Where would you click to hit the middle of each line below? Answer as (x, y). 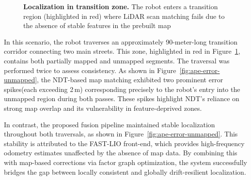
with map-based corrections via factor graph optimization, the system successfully (125, 162)
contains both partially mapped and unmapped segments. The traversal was (117, 60)
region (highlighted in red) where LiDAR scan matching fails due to (124, 16)
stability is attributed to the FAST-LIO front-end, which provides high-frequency (124, 143)
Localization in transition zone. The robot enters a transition (121, 6)
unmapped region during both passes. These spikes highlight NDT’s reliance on (122, 98)
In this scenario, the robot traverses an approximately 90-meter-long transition (121, 41)
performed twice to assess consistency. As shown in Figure (90, 70)
